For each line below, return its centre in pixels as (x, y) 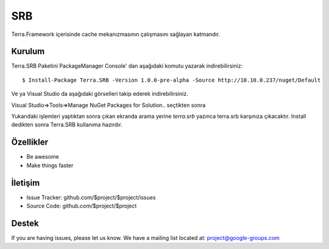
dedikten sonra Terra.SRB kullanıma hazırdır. (67, 125)
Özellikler (30, 143)
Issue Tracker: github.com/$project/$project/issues (91, 197)
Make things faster (50, 165)
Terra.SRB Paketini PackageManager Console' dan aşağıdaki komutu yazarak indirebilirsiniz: (127, 66)
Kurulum (28, 52)
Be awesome (43, 157)
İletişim (26, 183)
